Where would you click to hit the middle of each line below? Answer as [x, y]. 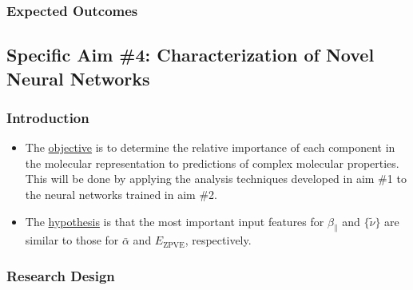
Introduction [48, 117]
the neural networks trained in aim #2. [121, 195]
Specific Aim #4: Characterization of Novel [191, 55]
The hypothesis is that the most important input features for [175, 221]
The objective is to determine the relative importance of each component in [210, 147]
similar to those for [72, 240]
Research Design [61, 275]
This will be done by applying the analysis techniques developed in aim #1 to [216, 179]
